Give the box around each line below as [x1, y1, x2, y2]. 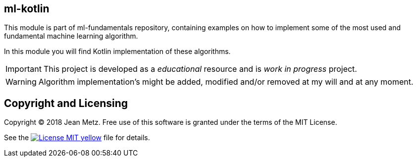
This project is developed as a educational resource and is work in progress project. [43, 64, 357, 74]
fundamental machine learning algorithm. [4, 32, 138, 41]
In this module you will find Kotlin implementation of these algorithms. [4, 47, 231, 56]
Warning [5, 77, 37, 87]
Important [5, 64, 42, 74]
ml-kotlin [4, 2, 50, 15]
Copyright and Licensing [4, 97, 128, 109]
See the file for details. [4, 133, 150, 142]
